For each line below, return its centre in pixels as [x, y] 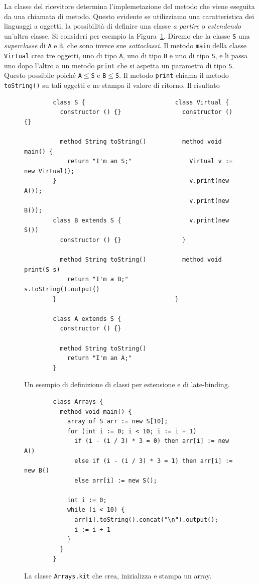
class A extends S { [87, 319]
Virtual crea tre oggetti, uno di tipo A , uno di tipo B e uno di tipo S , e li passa [126, 55]
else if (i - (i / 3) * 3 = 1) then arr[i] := [154, 461]
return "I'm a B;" [98, 279]
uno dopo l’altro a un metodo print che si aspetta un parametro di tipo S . [119, 65]
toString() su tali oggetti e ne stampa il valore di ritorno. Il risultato [112, 85]
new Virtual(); [49, 171]
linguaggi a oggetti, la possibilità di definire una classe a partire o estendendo [123, 26]
